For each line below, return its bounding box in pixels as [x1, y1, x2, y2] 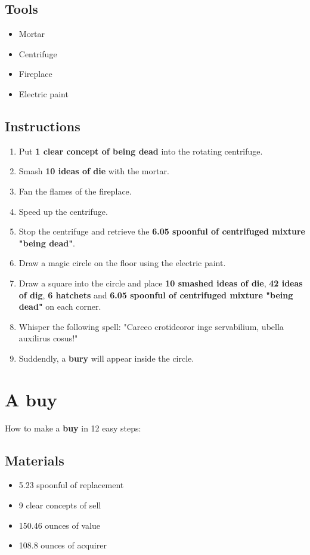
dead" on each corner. [18, 300, 101, 313]
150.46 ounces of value [18, 519, 100, 531]
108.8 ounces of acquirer [18, 539, 107, 551]
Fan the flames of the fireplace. [18, 184, 132, 197]
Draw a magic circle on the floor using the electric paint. [18, 257, 226, 269]
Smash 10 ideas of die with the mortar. [18, 165, 169, 177]
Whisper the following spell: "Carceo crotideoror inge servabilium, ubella [18, 320, 284, 332]
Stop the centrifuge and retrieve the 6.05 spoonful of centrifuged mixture [18, 225, 305, 238]
